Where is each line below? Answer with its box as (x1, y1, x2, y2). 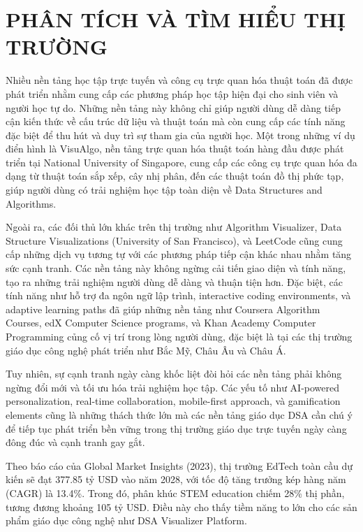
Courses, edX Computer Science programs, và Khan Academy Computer (6, 315, 316, 330)
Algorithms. (6, 196, 57, 210)
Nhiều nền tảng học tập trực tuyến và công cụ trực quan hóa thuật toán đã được (6, 73, 353, 87)
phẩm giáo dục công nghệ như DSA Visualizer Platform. (6, 513, 247, 528)
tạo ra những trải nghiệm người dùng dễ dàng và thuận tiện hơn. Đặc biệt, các (6, 274, 343, 289)
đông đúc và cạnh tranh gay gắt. (6, 435, 145, 450)
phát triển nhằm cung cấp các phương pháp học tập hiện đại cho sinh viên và (6, 86, 339, 101)
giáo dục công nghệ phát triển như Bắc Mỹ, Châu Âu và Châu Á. (6, 343, 286, 357)
